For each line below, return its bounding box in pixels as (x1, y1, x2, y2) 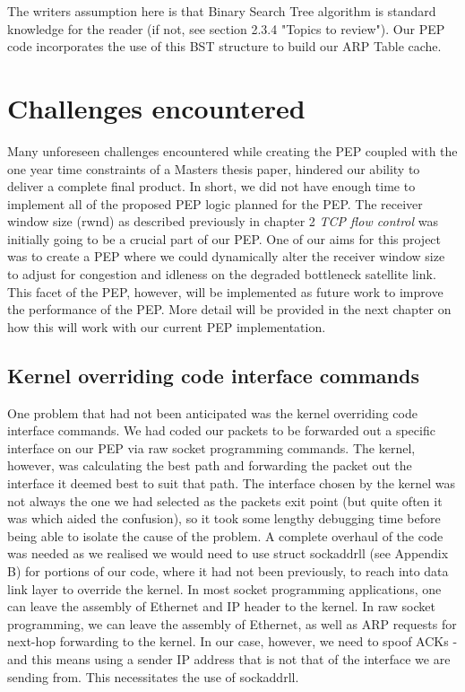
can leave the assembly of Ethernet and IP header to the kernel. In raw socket (7, 597, 435, 616)
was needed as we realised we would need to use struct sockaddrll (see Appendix (7, 544, 449, 563)
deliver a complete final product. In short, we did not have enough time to (7, 177, 416, 196)
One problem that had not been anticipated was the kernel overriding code (7, 403, 418, 422)
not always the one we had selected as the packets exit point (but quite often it (7, 491, 443, 510)
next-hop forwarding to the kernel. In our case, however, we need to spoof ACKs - (7, 632, 458, 651)
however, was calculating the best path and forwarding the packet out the (7, 456, 412, 475)
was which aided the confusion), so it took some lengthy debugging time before (7, 509, 441, 528)
